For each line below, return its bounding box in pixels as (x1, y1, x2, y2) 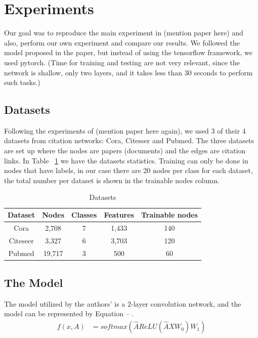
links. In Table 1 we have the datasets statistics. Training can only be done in (4, 155, 248, 165)
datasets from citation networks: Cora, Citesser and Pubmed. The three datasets (4, 135, 254, 146)
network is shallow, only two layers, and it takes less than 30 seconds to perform (4, 67, 253, 77)
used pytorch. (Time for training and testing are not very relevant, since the (4, 57, 240, 67)
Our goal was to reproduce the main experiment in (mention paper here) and (4, 27, 243, 38)
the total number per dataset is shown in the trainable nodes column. (4, 175, 220, 185)
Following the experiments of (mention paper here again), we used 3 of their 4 (4, 125, 246, 136)
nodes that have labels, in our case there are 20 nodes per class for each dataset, (4, 165, 253, 176)
